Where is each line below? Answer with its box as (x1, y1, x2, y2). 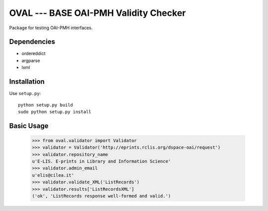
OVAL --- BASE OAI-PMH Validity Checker (9, 7, 186, 18)
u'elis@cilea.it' (32, 172, 74, 178)
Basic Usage (9, 121, 49, 130)
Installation (9, 77, 45, 86)
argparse (21, 57, 40, 63)
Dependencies (9, 38, 56, 46)
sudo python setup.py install (18, 109, 92, 114)
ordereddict (21, 51, 46, 56)
